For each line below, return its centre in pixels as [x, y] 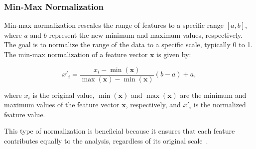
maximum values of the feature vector [62, 105]
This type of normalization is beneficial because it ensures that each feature [120, 131]
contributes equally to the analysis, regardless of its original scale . [106, 141]
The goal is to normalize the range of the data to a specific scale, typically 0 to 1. [128, 44]
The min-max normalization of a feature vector [76, 54]
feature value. [25, 114]
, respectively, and [153, 105]
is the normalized [220, 105]
